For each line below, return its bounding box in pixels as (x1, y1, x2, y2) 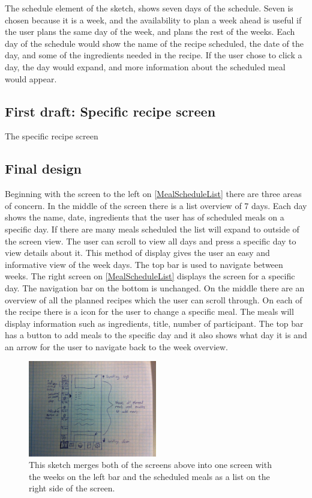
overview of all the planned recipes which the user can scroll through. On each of (5, 293, 302, 306)
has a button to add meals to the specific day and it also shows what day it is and (5, 329, 307, 341)
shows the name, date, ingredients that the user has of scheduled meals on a (5, 211, 284, 223)
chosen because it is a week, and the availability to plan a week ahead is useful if (5, 13, 302, 26)
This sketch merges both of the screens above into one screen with (29, 458, 272, 471)
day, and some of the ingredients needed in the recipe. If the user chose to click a (5, 49, 302, 61)
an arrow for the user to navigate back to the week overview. (5, 340, 229, 353)
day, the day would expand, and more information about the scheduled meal (5, 60, 286, 73)
